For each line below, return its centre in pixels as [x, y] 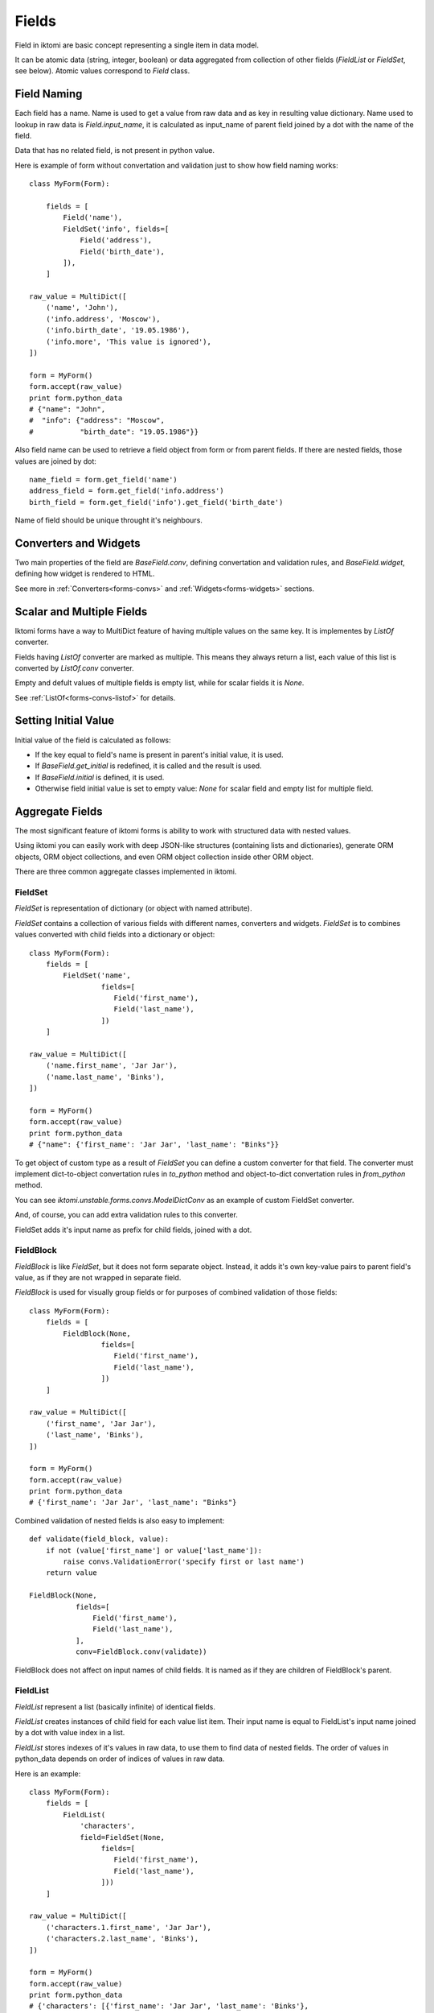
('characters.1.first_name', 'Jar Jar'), [129, 1927]
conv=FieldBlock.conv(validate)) [141, 1652]
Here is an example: [48, 1773]
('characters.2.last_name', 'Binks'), [122, 1939]
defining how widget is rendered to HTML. [85, 574]
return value [71, 1573]
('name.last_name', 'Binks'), [105, 1077]
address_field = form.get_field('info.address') [127, 491]
